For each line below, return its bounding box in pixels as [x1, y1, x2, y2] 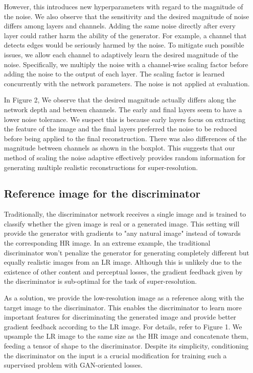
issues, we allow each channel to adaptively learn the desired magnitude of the [4, 49, 238, 59]
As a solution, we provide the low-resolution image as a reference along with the [4, 293, 244, 303]
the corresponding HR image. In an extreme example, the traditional [4, 238, 210, 248]
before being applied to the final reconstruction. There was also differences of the [4, 133, 247, 143]
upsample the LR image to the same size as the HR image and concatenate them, [4, 331, 249, 341]
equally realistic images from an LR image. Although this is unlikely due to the [4, 257, 242, 267]
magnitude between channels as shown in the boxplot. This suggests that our [4, 143, 235, 153]
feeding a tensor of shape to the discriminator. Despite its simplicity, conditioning [4, 341, 249, 351]
